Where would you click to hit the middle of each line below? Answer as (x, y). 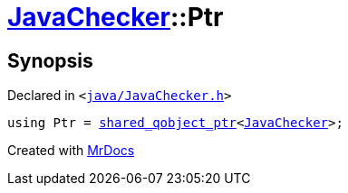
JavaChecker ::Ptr (116, 17)
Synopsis (50, 60)
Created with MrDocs (71, 151)
